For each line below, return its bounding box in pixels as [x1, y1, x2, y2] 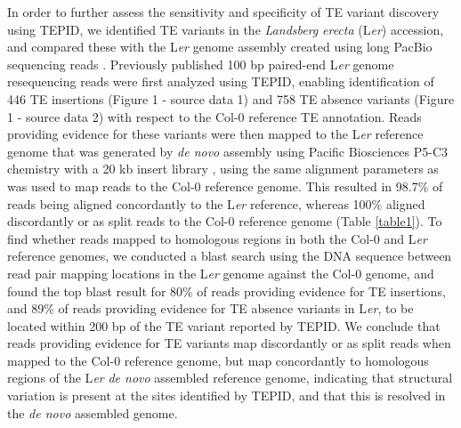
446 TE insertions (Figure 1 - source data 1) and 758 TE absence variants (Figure [7, 89, 455, 108]
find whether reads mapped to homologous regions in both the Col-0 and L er [7, 229, 427, 247]
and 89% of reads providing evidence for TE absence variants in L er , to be [7, 299, 414, 318]
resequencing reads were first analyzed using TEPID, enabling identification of [7, 72, 434, 91]
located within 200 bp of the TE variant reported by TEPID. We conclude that [7, 316, 441, 335]
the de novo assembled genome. [7, 403, 178, 422]
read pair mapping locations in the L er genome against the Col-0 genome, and [7, 263, 434, 282]
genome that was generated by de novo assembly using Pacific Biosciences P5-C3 [7, 141, 449, 160]
